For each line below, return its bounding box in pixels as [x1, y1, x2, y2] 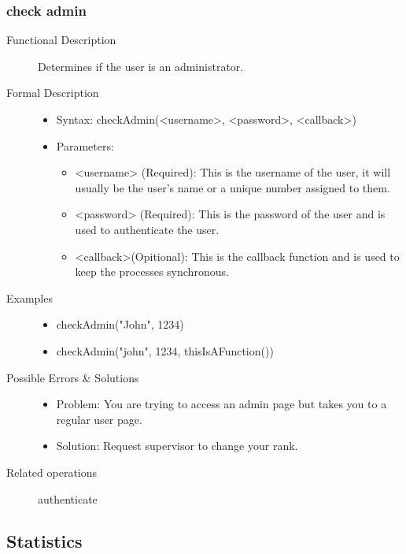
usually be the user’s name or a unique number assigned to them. [75, 179, 390, 195]
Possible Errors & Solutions [6, 369, 139, 385]
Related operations [6, 463, 98, 480]
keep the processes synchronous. [75, 263, 229, 280]
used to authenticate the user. [75, 221, 220, 237]
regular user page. [56, 411, 142, 427]
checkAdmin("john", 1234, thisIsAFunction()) [56, 342, 274, 359]
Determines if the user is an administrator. [38, 58, 244, 74]
